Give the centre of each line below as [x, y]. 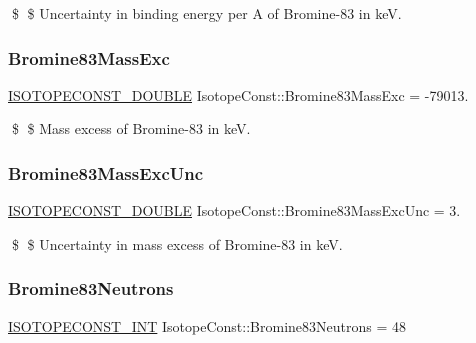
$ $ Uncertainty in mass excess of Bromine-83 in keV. [177, 243]
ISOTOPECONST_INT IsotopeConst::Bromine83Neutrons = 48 [207, 325]
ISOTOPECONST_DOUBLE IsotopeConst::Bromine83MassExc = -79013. [238, 94]
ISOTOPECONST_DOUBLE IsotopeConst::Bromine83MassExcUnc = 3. [234, 210]
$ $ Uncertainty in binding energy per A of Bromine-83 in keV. [206, 13]
